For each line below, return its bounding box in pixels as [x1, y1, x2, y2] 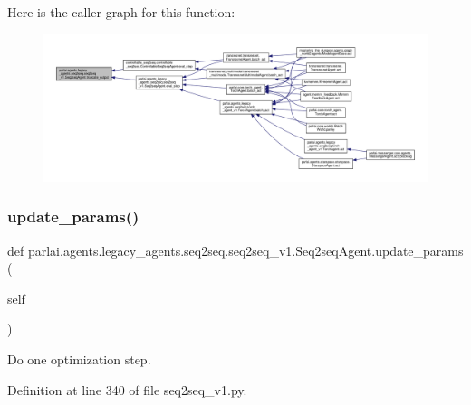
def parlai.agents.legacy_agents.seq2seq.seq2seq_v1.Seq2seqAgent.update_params [7, 240, 464, 259]
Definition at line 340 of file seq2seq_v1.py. [7, 380, 247, 399]
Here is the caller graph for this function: [7, 3, 235, 21]
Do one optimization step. [7, 349, 151, 368]
